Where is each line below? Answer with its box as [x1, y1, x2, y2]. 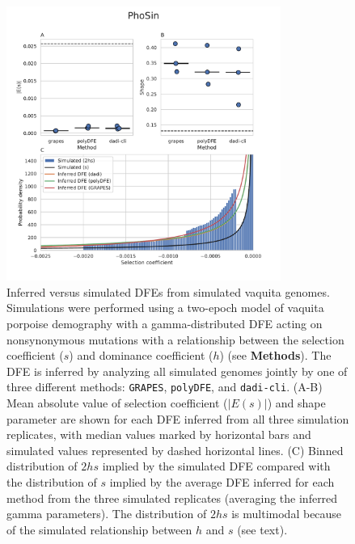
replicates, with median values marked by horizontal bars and [6, 426, 311, 443]
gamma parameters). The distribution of [6, 505, 207, 522]
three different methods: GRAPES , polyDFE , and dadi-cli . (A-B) [6, 378, 323, 395]
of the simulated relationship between [6, 521, 192, 538]
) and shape [267, 394, 326, 411]
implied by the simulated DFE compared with [102, 458, 331, 474]
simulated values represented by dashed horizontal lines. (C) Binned [6, 441, 344, 458]
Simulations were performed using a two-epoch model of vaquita [6, 299, 324, 316]
